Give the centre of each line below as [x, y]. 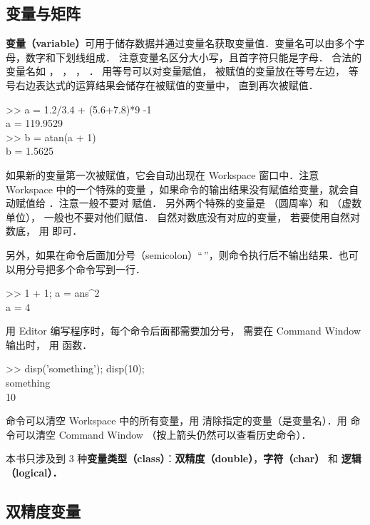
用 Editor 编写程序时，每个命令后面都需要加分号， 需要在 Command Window [184, 331]
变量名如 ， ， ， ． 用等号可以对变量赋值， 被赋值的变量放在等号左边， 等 [182, 71]
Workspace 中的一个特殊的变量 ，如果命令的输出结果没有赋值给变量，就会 [178, 189]
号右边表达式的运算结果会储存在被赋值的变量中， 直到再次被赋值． [162, 85]
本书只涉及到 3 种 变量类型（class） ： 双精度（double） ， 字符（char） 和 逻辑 [184, 458]
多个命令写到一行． [100, 269]
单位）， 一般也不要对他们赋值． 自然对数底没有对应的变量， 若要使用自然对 [183, 216]
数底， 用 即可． [44, 231]
